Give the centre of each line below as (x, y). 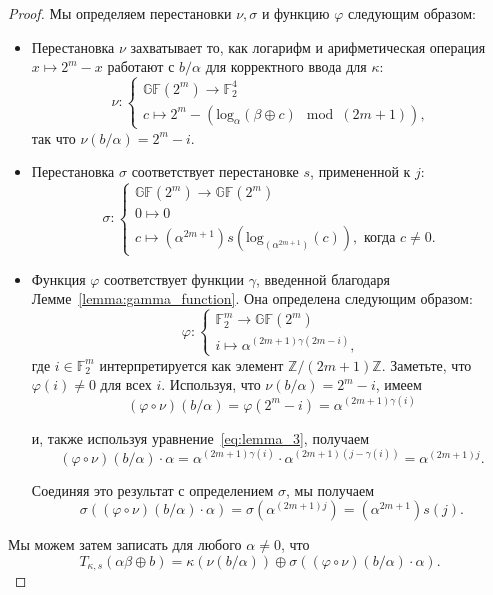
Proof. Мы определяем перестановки (120, 13)
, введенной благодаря (322, 278)
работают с (141, 66)
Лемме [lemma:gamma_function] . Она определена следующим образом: (252, 298)
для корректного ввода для (286, 66)
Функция (58, 278)
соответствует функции (174, 278)
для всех (126, 384)
